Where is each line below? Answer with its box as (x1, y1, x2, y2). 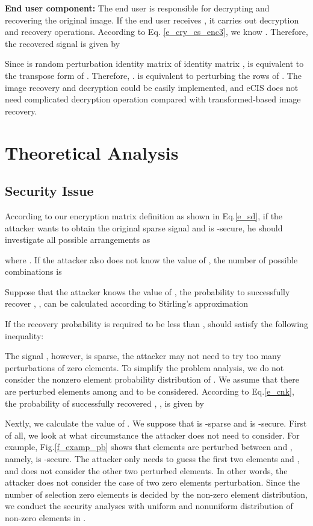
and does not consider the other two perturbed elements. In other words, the (5, 464, 288, 477)
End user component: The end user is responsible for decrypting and (5, 2, 270, 14)
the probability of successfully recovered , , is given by (5, 396, 204, 409)
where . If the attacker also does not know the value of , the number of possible (5, 253, 298, 266)
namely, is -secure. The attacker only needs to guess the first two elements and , (5, 452, 300, 465)
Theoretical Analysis (5, 140, 179, 164)
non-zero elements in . (5, 511, 86, 524)
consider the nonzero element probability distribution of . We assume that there (5, 373, 299, 386)
